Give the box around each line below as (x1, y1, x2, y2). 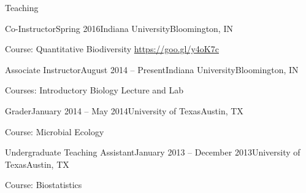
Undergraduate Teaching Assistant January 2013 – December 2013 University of (5, 146, 300, 159)
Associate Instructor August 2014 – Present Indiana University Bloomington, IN (5, 63, 299, 76)
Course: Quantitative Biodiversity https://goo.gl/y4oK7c (5, 42, 219, 55)
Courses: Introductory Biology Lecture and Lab (5, 84, 184, 96)
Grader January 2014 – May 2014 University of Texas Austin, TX (5, 104, 243, 117)
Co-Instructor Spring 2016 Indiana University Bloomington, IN (5, 22, 233, 34)
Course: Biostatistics (5, 178, 82, 191)
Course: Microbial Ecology (5, 125, 104, 138)
